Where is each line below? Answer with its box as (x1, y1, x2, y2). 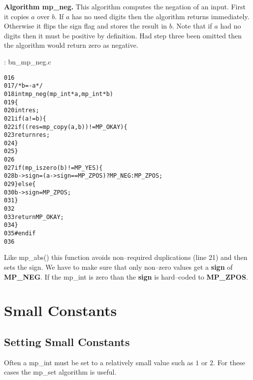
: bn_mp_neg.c (4, 56, 51, 66)
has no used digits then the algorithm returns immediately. (71, 11, 250, 21)
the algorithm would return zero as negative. (4, 40, 138, 50)
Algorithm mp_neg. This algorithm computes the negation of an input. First (4, 1, 246, 11)
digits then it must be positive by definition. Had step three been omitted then (4, 30, 242, 40)
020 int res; (4, 107, 39, 114)
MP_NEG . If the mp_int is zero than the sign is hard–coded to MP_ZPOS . (4, 271, 248, 282)
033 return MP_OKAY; (4, 213, 64, 221)
